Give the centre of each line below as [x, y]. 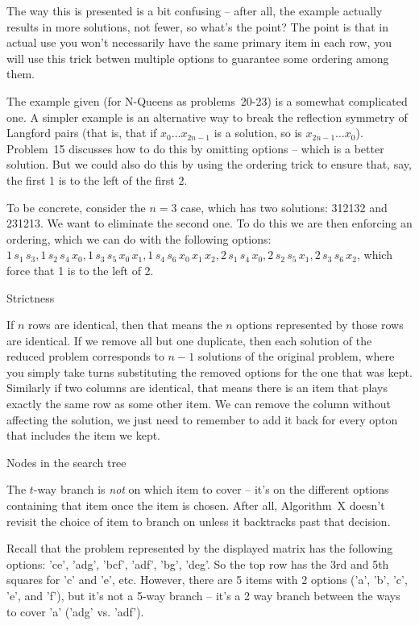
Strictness [31, 297]
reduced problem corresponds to [85, 356]
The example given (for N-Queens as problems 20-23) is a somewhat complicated [207, 100]
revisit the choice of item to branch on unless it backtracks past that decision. [199, 521]
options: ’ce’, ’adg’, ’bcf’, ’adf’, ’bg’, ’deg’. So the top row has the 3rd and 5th [198, 563]
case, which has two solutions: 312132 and [284, 207]
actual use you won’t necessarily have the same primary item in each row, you [199, 42]
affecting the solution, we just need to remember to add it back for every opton [202, 419]
